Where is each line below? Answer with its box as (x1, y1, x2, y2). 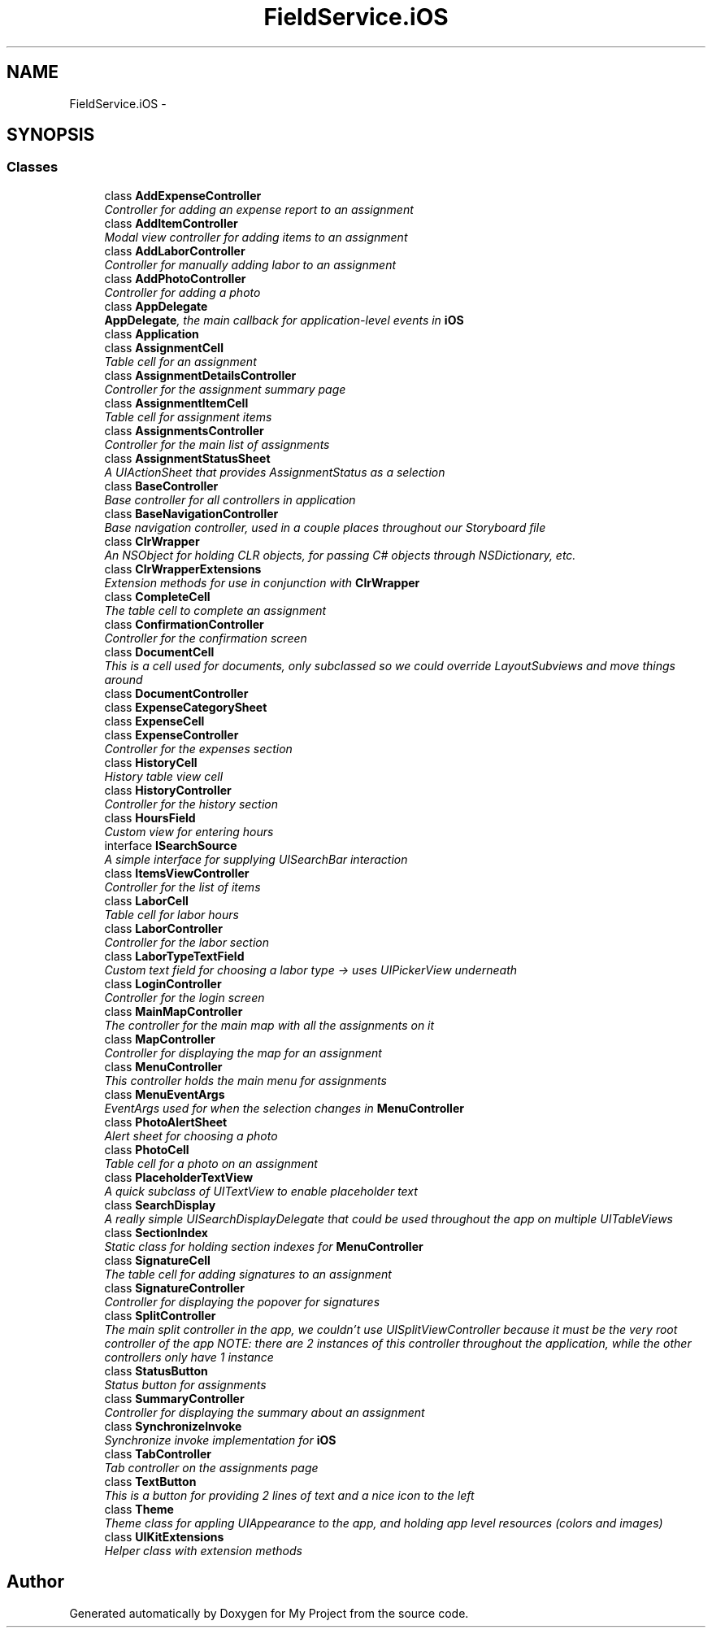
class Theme (104, 1501, 174, 1516)
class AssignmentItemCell (104, 395, 249, 410)
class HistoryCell (104, 755, 198, 769)
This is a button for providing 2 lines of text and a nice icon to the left (104, 1488, 475, 1502)
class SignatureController (104, 1280, 245, 1295)
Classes (7, 159, 59, 176)
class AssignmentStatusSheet (104, 451, 271, 465)
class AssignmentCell (104, 340, 224, 355)
